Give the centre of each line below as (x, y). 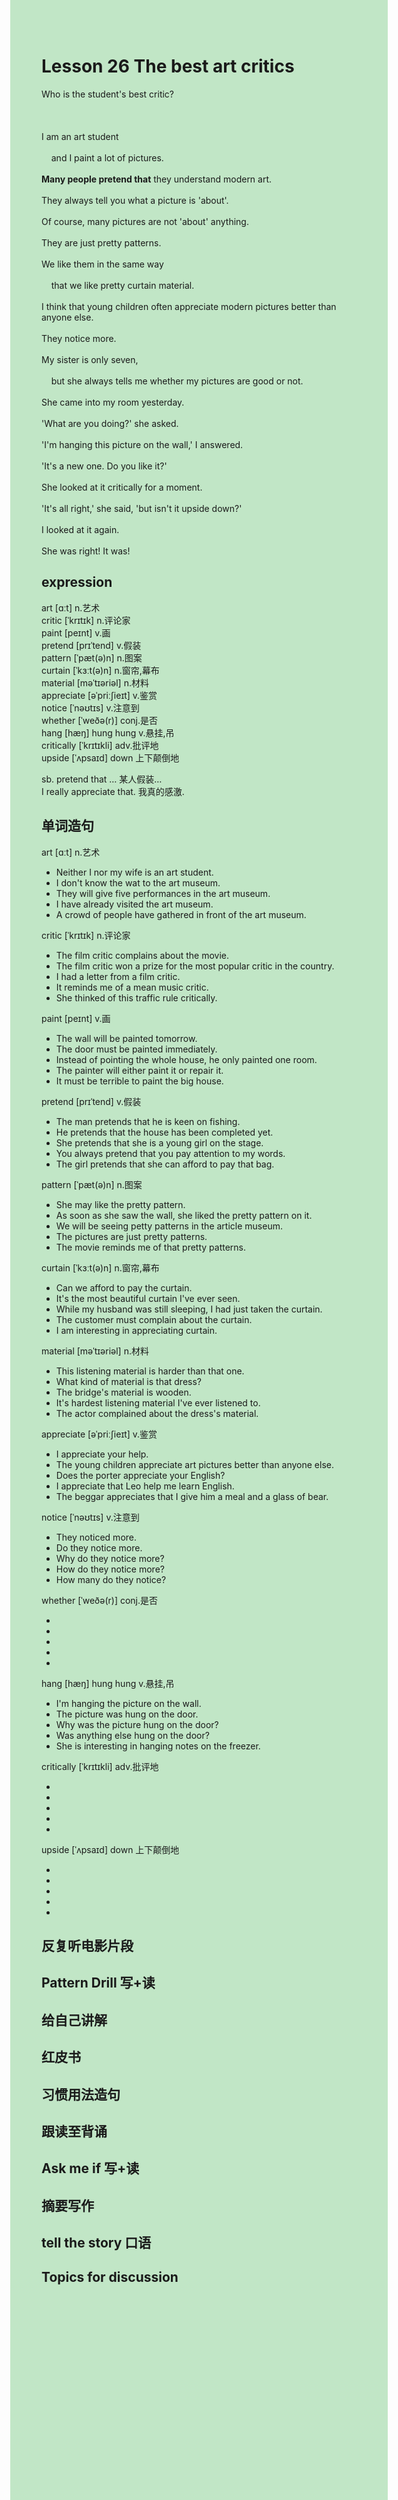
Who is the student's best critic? (108, 94)
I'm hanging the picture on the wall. (128, 1703)
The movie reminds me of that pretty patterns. (151, 1247)
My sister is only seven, (90, 359)
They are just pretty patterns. (101, 242)
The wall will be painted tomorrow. (126, 1038)
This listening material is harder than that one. (150, 1371)
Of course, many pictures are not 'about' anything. (145, 221)
